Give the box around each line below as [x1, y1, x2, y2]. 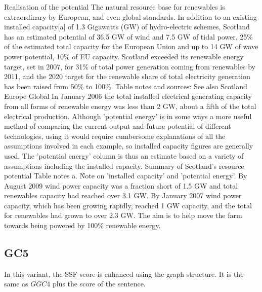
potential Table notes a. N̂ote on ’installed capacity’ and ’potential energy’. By [4, 170, 247, 181]
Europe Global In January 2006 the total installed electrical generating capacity [4, 91, 252, 101]
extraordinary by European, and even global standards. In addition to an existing [4, 11, 257, 22]
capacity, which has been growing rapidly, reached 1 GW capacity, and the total [4, 200, 252, 210]
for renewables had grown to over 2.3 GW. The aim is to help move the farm [4, 210, 242, 221]
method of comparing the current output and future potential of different [4, 121, 231, 131]
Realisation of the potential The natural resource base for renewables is [4, 2, 225, 12]
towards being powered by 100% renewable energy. [4, 220, 161, 231]
